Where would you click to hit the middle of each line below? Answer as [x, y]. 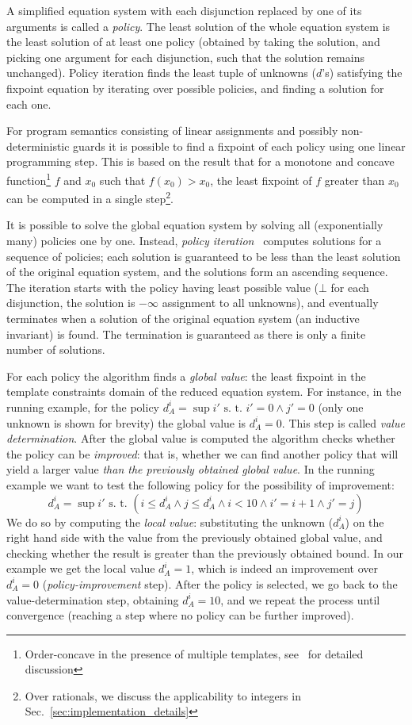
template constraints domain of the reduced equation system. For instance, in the [204, 391]
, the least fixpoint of [261, 180]
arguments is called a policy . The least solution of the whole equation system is [198, 26]
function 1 [29, 178]
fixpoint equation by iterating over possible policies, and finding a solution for [195, 88]
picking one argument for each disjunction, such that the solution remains [185, 57]
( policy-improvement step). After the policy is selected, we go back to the [220, 583]
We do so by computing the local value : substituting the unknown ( [170, 522]
